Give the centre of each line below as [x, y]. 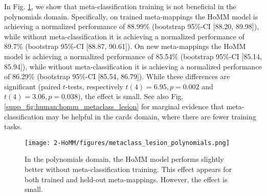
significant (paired [32, 86]
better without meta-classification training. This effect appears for [128, 169]
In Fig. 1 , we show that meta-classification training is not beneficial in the [120, 6]
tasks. [13, 126]
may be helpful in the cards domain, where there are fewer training [151, 116]
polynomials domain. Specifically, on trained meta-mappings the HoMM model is [131, 16]
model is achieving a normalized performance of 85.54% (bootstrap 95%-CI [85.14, [133, 56]
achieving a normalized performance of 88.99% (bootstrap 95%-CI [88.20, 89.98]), [132, 26]
